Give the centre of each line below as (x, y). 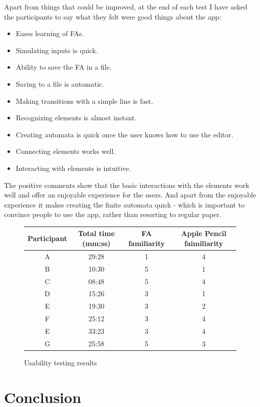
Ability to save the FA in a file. (64, 67)
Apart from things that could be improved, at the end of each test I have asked (126, 7)
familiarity (147, 243)
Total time (96, 233)
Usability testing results (61, 362)
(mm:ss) (96, 243)
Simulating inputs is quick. (57, 50)
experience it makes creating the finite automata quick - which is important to (124, 204)
